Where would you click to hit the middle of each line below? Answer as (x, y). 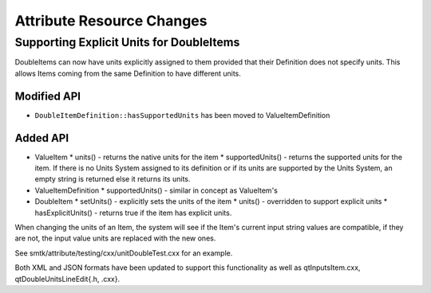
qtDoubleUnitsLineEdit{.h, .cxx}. (67, 279)
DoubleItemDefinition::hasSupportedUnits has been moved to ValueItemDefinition (182, 115)
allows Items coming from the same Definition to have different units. (128, 73)
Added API (42, 138)
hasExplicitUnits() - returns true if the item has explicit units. (133, 213)
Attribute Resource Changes (111, 21)
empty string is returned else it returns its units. (113, 179)
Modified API (48, 96)
